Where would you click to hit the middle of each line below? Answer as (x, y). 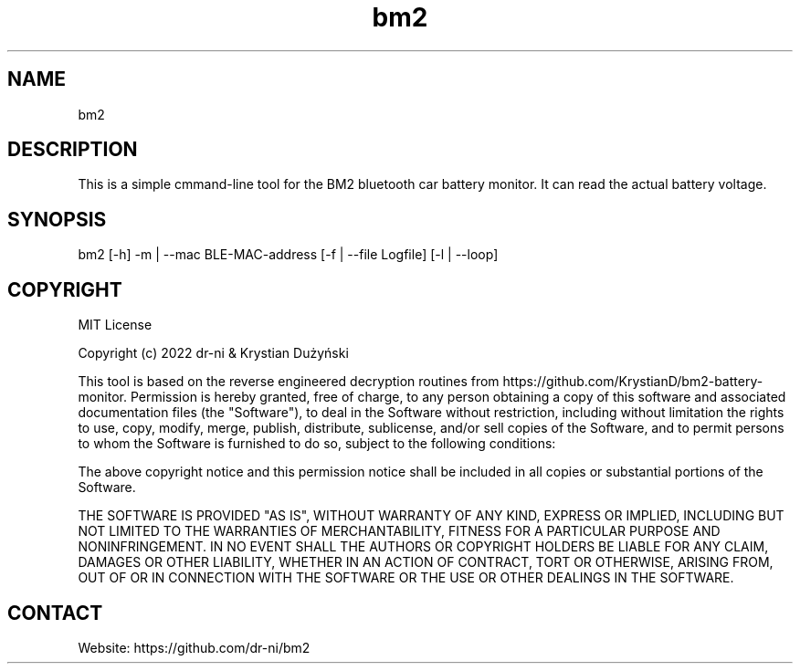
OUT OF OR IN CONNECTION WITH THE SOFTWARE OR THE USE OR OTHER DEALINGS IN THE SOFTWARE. (406, 578)
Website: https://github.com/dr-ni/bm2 (194, 647)
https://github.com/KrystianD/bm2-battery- (633, 382)
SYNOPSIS (57, 219)
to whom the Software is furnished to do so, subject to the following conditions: (317, 444)
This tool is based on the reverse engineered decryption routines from (289, 382)
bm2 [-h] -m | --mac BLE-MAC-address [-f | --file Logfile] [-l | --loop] (288, 255)
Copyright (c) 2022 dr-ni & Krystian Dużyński (213, 353)
